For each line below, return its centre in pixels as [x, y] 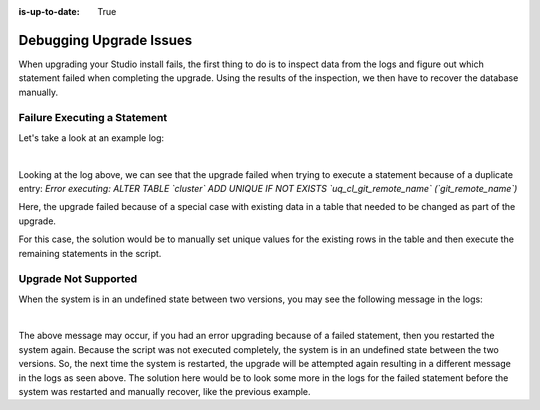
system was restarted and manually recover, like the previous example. [164, 392]
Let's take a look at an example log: [91, 137]
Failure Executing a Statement [93, 118]
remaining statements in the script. [90, 253]
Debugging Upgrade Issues [105, 40]
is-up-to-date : [49, 11]
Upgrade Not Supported [78, 279]
